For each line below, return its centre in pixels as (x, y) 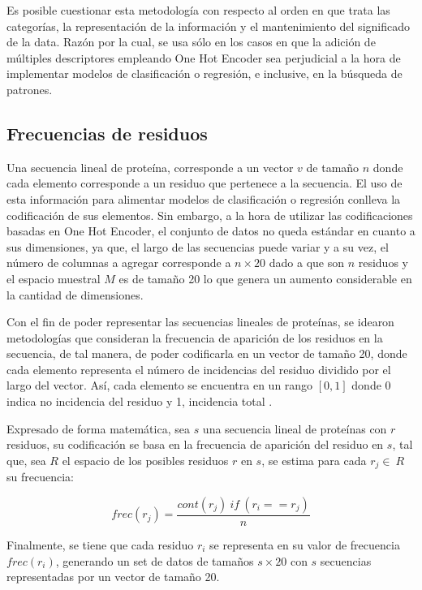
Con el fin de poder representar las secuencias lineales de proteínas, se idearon (200, 322)
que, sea (26, 460)
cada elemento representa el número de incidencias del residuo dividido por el (199, 369)
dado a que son (306, 263)
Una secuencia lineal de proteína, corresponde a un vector (150, 167)
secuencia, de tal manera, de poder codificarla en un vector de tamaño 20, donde (207, 353)
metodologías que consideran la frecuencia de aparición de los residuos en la (195, 337)
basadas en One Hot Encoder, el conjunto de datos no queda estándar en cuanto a (211, 231)
